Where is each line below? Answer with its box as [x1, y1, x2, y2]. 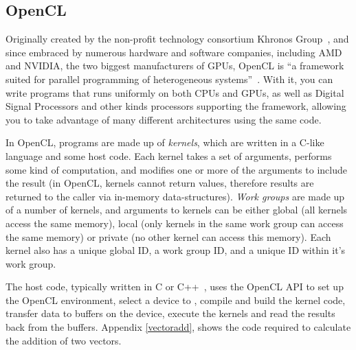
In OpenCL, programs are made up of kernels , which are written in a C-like [5, 135, 324, 150]
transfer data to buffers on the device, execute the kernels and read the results [5, 306, 335, 320]
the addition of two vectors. [5, 333, 122, 347]
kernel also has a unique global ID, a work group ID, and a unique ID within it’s [5, 243, 346, 257]
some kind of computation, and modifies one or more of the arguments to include [5, 162, 347, 176]
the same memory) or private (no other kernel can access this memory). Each [5, 229, 331, 244]
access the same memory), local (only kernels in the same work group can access [5, 215, 344, 230]
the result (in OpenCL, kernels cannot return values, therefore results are [5, 176, 314, 190]
